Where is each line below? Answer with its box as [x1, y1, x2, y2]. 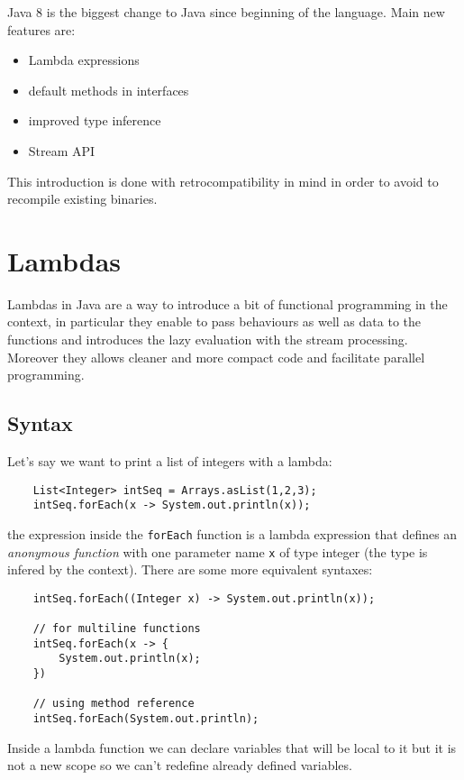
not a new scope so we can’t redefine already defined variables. [7, 756, 352, 775]
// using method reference [32, 697, 195, 711]
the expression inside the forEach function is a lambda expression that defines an [7, 524, 458, 543]
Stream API [28, 141, 96, 160]
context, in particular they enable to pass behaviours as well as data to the [7, 312, 421, 331]
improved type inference [28, 111, 161, 130]
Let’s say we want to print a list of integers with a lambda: [7, 452, 332, 471]
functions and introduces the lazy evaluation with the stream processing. [7, 330, 408, 349]
